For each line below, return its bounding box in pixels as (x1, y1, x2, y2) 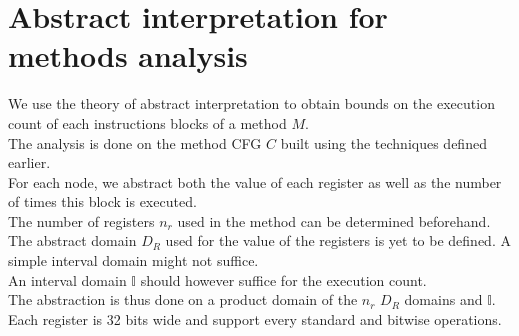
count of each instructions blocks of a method (8, 112, 287, 133)
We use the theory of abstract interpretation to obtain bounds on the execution (8, 93, 495, 114)
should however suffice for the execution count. (140, 269, 427, 290)
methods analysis (8, 35, 248, 76)
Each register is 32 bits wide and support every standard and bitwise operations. (8, 308, 502, 329)
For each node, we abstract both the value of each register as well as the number (8, 171, 502, 192)
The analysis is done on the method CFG (8, 132, 262, 153)
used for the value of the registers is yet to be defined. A (165, 230, 511, 251)
